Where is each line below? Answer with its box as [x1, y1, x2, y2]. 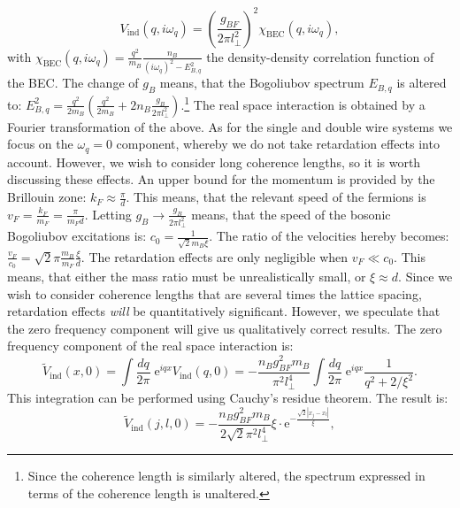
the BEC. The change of [7, 73, 139, 92]
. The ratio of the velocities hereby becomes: [209, 227, 449, 245]
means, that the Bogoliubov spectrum [159, 73, 364, 92]
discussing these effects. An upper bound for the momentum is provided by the [7, 170, 435, 189]
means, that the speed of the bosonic [191, 204, 391, 223]
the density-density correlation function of [206, 47, 434, 65]
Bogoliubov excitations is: [7, 227, 147, 245]
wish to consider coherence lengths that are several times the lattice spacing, [7, 284, 422, 303]
